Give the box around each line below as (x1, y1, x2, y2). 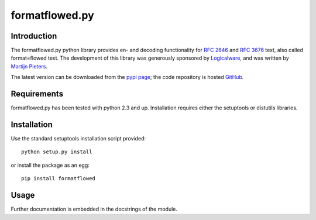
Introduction (11, 31, 57, 41)
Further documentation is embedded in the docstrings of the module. (11, 205, 178, 213)
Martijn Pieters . (11, 63, 48, 70)
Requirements (11, 89, 64, 99)
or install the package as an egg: (11, 161, 90, 169)
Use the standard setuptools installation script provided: (11, 135, 146, 142)
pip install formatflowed (21, 176, 96, 182)
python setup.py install (21, 149, 92, 155)
